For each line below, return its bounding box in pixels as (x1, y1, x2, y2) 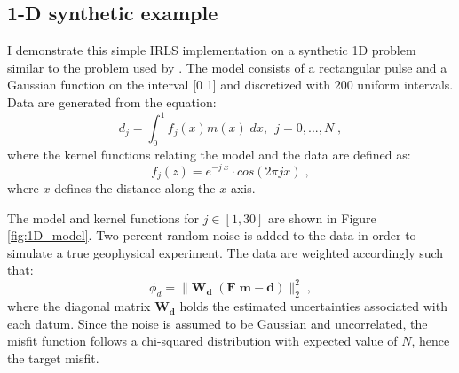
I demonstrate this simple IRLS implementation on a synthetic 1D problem (7, 41, 416, 59)
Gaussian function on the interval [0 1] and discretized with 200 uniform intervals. (7, 75, 454, 94)
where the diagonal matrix (7, 297, 151, 315)
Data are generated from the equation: (7, 92, 217, 111)
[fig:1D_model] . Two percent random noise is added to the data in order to (7, 226, 416, 245)
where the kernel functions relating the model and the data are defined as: (7, 144, 411, 163)
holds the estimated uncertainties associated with (179, 297, 447, 315)
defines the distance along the (54, 179, 216, 197)
